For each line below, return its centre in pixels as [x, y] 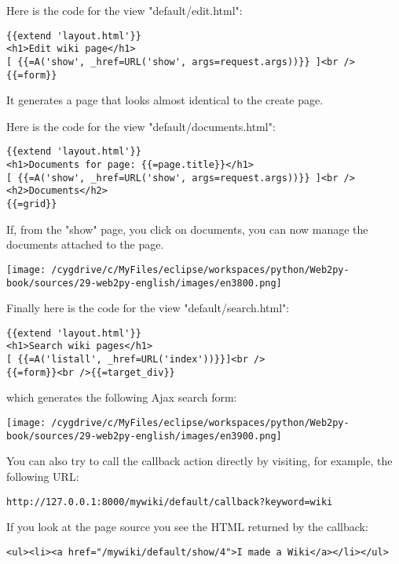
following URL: [43, 476]
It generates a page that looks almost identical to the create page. [165, 100]
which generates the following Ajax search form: [122, 397]
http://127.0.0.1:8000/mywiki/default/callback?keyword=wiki [170, 502]
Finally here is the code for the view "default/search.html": [148, 308]
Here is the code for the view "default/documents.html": [141, 126]
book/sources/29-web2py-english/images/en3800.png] [144, 283]
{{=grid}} [32, 204]
